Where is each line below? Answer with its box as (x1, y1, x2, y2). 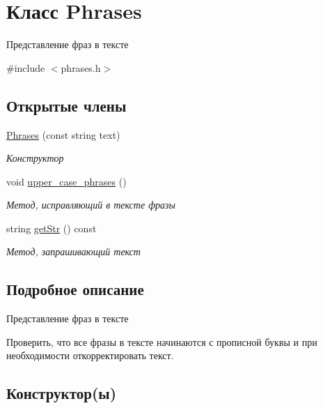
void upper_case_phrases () (6, 174, 127, 188)
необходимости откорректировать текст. (6, 348, 174, 363)
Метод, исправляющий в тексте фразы (6, 197, 176, 212)
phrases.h (61, 60, 101, 75)
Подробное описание (6, 278, 144, 300)
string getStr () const (6, 220, 97, 235)
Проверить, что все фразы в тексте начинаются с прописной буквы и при (6, 334, 317, 349)
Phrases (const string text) (6, 127, 120, 142)
